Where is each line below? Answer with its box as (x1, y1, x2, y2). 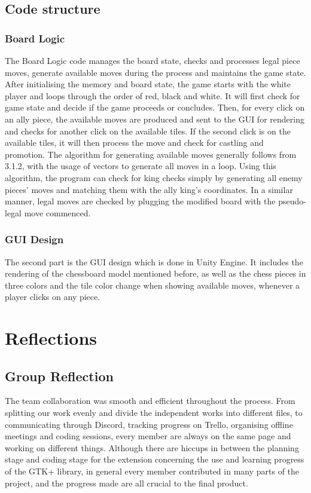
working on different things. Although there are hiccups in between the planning (5, 441, 299, 454)
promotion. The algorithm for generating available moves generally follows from (5, 148, 297, 160)
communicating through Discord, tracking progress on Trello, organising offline (5, 418, 293, 430)
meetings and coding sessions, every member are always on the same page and (5, 430, 291, 442)
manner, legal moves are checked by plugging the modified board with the (5, 195, 276, 207)
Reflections (5, 326, 97, 350)
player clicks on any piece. (5, 290, 100, 303)
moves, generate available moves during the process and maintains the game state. (5, 66, 306, 78)
